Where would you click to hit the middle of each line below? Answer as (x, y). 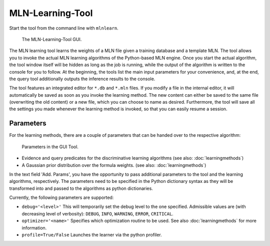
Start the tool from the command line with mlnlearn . (64, 28)
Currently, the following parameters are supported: (61, 197)
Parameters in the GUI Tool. (50, 147)
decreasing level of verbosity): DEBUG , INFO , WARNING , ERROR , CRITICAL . (97, 213)
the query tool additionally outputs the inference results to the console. (82, 79)
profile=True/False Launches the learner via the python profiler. (92, 235)
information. (34, 227)
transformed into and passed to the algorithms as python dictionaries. (81, 188)
